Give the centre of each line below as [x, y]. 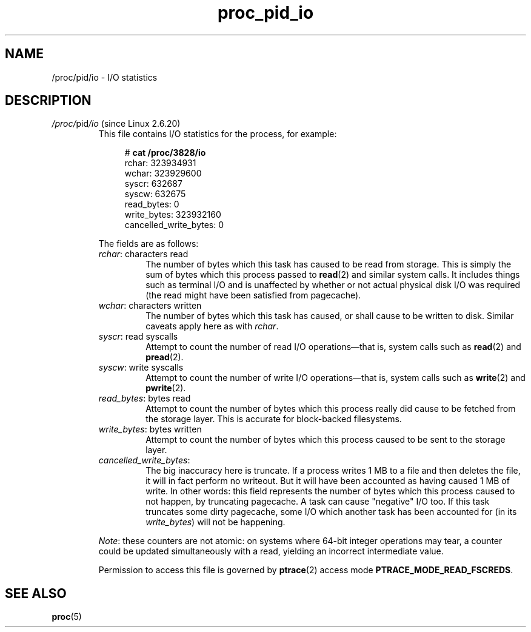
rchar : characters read [143, 254]
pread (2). [165, 357]
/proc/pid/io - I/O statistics [105, 77]
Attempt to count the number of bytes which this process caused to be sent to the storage [326, 440]
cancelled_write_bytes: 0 [174, 225]
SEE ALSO [36, 593]
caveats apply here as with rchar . [212, 326]
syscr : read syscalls [138, 337]
